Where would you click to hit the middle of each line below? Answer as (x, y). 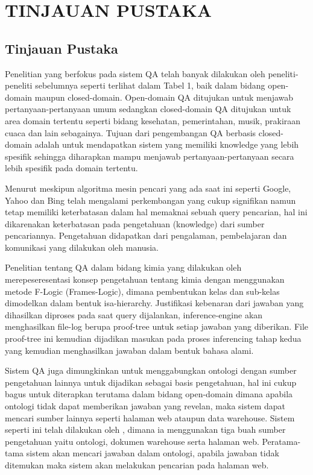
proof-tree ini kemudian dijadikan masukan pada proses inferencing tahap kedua (153, 338)
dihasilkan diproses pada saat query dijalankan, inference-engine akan (134, 314)
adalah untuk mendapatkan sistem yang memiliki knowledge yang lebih (167, 144)
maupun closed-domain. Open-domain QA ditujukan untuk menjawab (164, 97)
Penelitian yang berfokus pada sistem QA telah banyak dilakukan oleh (135, 73)
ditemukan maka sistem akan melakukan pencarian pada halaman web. (137, 464)
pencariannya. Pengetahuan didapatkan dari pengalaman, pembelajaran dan (146, 235)
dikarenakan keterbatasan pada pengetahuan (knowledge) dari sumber (135, 223)
